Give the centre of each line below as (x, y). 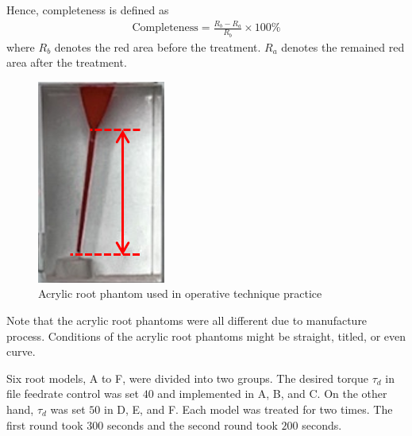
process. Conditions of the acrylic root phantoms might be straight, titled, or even (206, 336)
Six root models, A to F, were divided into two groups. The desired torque (188, 378)
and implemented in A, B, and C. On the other (272, 394)
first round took (45, 424)
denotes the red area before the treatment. (158, 46)
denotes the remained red (343, 46)
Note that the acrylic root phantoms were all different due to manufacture (187, 320)
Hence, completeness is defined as (88, 10)
